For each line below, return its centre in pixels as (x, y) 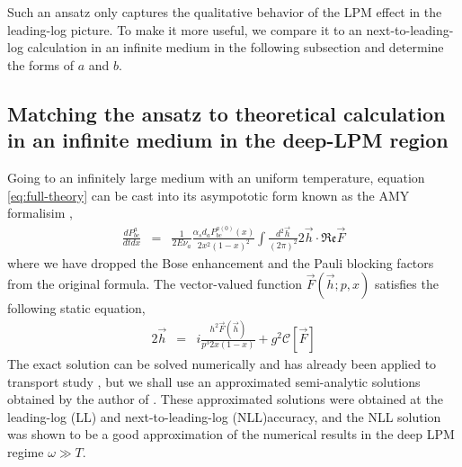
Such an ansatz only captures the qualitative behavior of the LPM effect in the (225, 12)
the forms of (41, 64)
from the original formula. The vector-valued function (155, 284)
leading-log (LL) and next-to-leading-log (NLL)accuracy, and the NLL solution (224, 416)
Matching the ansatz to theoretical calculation (227, 113)
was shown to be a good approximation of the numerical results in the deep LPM (231, 434)
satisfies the (406, 284)
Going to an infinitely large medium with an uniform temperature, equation (216, 177)
